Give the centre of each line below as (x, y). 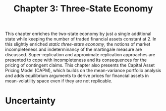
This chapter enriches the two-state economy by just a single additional (78, 34)
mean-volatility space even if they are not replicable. (59, 81)
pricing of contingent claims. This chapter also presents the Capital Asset (80, 65)
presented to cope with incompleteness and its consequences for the (76, 60)
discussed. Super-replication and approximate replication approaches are (80, 55)
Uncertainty (30, 101)
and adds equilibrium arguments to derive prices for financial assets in (77, 76)
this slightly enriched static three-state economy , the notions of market (78, 44)
